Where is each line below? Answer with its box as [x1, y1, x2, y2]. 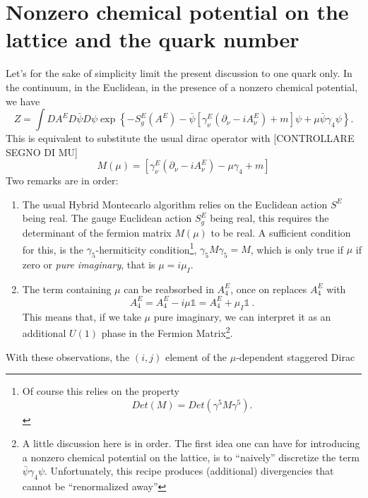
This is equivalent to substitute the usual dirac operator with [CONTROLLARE [6, 131, 355, 146]
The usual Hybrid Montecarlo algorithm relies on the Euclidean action [22, 196, 328, 211]
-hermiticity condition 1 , [95, 239, 197, 256]
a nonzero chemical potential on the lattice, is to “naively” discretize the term [22, 449, 360, 464]
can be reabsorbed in [124, 281, 214, 296]
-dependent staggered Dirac [236, 349, 355, 364]
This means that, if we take [22, 309, 141, 324]
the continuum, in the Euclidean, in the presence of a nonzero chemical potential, [6, 79, 358, 94]
